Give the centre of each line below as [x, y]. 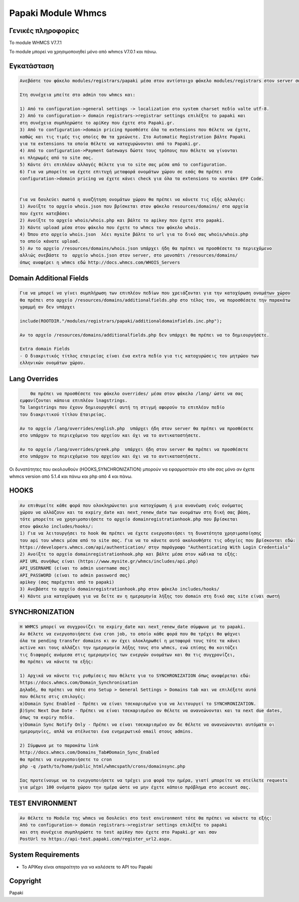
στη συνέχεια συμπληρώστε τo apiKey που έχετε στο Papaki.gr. [97, 123]
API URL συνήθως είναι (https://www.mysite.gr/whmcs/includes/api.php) [109, 561]
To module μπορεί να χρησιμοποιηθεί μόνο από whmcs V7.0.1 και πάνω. [83, 52]
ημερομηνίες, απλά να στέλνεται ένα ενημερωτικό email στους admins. [106, 731]
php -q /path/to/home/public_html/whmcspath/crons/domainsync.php [102, 766]
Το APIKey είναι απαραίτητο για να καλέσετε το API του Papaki [87, 867]
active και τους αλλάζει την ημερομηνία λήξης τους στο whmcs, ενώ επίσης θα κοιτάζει [129, 648]
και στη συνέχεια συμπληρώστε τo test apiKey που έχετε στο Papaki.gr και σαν [118, 832]
